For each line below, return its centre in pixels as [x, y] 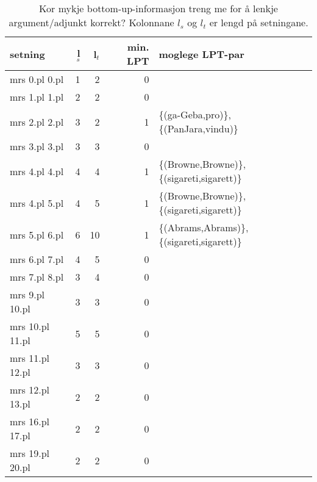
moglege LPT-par [201, 54]
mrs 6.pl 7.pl [37, 259]
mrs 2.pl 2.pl [37, 121]
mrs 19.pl [30, 453]
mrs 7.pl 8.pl [37, 277]
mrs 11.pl [30, 358]
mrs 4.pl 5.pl [37, 203]
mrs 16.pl [30, 421]
